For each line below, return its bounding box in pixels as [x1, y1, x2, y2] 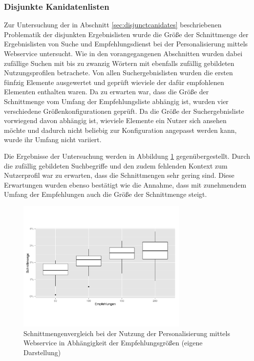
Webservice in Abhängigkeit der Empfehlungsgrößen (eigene [23, 338, 203, 348]
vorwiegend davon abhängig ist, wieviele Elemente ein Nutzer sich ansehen [4, 115, 227, 126]
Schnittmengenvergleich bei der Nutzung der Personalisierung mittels [23, 328, 230, 338]
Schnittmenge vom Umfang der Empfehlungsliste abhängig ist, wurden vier [4, 96, 229, 106]
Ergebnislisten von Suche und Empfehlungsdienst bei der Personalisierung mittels [4, 39, 248, 49]
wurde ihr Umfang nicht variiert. [4, 134, 102, 145]
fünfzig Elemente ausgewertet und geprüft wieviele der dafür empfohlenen [4, 77, 224, 87]
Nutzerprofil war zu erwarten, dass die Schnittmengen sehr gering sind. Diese [4, 170, 234, 180]
